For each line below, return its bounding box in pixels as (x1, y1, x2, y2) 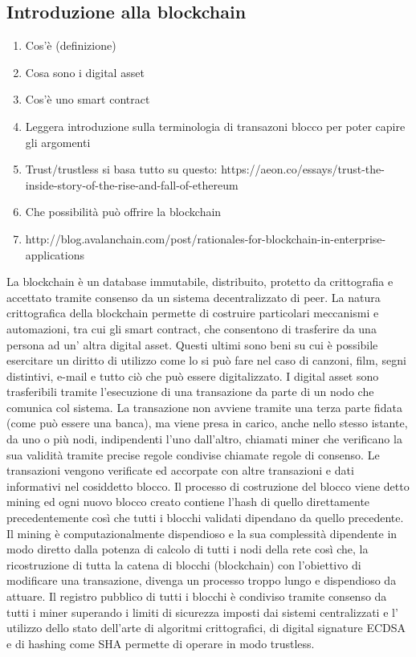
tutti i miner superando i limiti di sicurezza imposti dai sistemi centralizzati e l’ (6, 603, 398, 620)
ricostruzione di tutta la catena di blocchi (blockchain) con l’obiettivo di (6, 556, 361, 573)
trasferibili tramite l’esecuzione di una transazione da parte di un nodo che (6, 383, 374, 400)
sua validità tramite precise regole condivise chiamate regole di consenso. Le (6, 446, 380, 463)
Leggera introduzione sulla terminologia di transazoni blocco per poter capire (25, 117, 406, 134)
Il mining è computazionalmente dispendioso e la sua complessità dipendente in (6, 524, 398, 541)
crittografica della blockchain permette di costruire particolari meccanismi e (6, 304, 379, 321)
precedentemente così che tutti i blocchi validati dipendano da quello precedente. (6, 509, 404, 526)
